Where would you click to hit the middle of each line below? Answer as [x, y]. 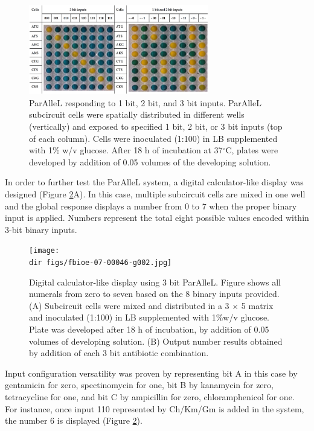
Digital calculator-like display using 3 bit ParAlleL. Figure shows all [155, 282]
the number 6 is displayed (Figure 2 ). [74, 420]
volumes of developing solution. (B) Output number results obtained [156, 341]
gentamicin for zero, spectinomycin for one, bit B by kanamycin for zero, [139, 385]
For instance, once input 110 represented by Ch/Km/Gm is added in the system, [155, 408]
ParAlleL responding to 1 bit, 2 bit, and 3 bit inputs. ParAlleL [145, 102]
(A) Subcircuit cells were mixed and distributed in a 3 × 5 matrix [151, 305]
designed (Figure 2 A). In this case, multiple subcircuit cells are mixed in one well [155, 193]
